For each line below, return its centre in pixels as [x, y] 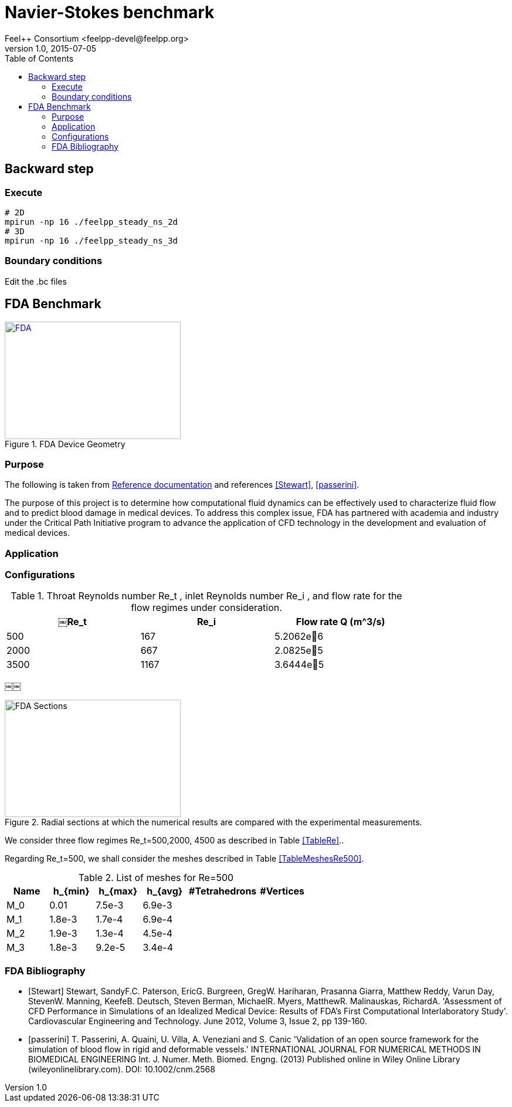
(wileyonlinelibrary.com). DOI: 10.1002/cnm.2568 [122, 1069]
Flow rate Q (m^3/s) [340, 622]
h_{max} [118, 891]
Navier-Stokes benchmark [110, 12]
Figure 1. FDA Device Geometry [65, 444]
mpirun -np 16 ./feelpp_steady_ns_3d [91, 240]
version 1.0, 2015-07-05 [51, 48]
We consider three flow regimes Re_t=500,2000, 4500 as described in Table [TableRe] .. [174, 841]
